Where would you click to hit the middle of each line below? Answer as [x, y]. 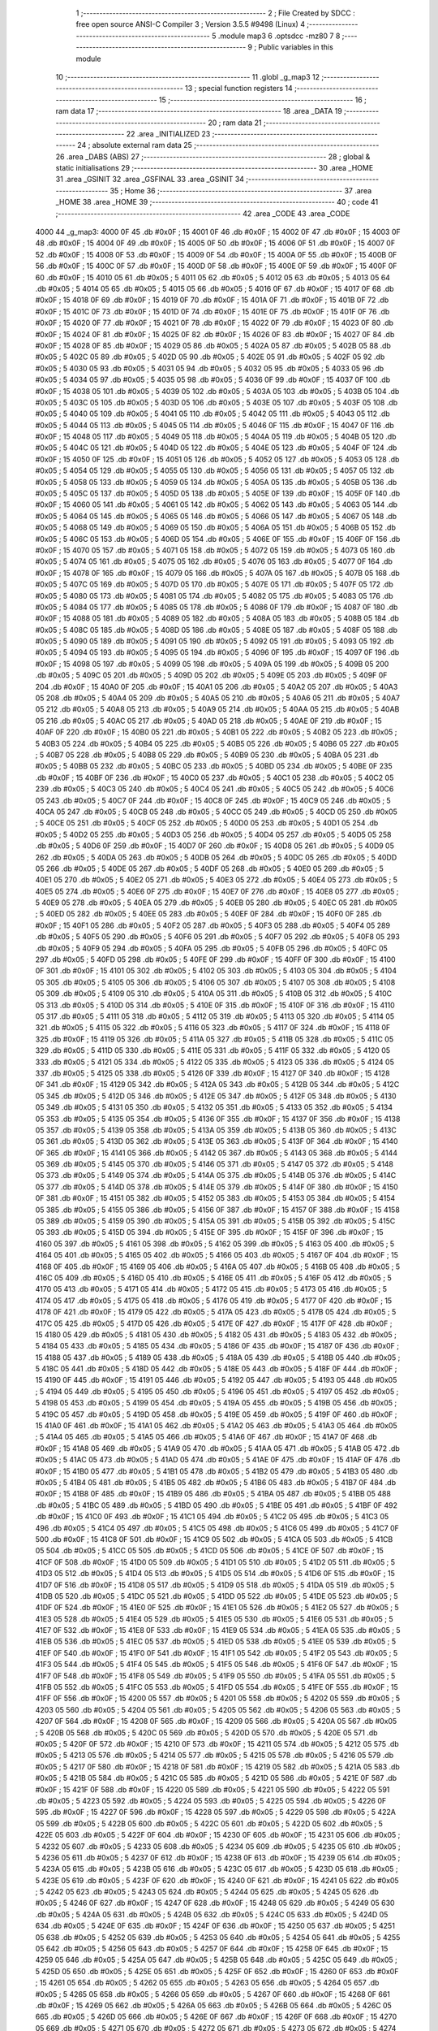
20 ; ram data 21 [235, 123]
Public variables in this [296, 47]
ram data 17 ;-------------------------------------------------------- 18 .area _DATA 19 [199, 111]
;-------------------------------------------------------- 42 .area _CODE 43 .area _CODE [203, 213]
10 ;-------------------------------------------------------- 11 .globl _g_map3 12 [188, 76]
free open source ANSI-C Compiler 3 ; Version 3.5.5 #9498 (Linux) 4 [191, 24]
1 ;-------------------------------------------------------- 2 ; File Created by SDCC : [216, 13]
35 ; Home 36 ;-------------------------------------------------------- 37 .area [241, 190]
